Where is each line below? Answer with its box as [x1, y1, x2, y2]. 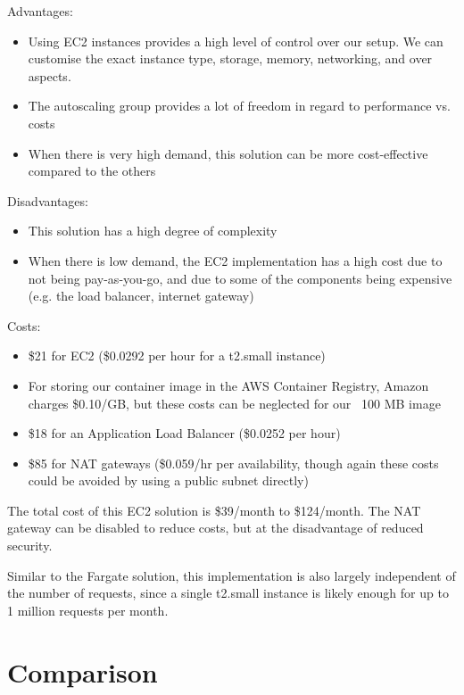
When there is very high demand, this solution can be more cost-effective [28, 144, 428, 162]
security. [7, 536, 53, 555]
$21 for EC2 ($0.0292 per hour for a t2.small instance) [28, 346, 326, 365]
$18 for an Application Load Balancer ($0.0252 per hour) [28, 424, 341, 443]
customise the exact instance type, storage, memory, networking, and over [28, 49, 433, 68]
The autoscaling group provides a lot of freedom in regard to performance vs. [28, 96, 451, 115]
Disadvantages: [7, 191, 88, 210]
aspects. [28, 66, 71, 85]
